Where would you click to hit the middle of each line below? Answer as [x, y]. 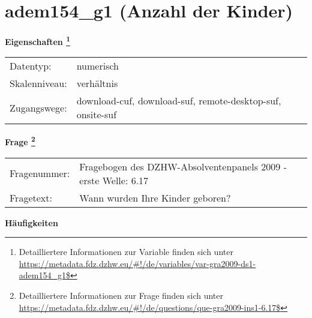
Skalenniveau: [38, 83]
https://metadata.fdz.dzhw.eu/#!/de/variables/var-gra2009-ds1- [137, 263]
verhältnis [97, 83]
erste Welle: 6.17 [114, 180]
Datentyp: [31, 66]
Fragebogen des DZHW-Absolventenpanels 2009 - [183, 166]
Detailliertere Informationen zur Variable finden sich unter [126, 252]
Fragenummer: [40, 173]
